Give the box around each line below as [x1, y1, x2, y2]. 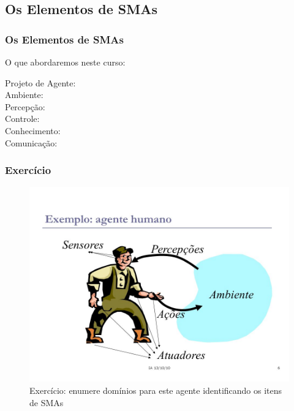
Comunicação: [5, 136, 58, 149]
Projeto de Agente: [5, 76, 76, 89]
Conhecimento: [5, 124, 61, 137]
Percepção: [5, 100, 45, 113]
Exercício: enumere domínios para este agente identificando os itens [29, 383, 282, 396]
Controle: [5, 112, 40, 125]
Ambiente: [5, 88, 43, 101]
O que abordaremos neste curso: [5, 56, 126, 68]
